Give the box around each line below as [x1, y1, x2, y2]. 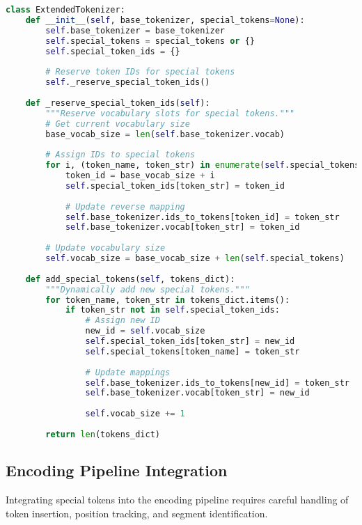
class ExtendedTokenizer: [6, 5, 125, 15]
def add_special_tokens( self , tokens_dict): [25, 274, 235, 284]
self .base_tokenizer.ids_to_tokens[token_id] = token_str [65, 212, 340, 222]
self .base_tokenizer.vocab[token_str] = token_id [65, 222, 300, 233]
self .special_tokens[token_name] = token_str [85, 346, 300, 356]
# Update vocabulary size [45, 243, 166, 253]
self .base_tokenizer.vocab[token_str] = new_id [85, 388, 310, 398]
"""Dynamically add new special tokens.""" [45, 284, 250, 295]
